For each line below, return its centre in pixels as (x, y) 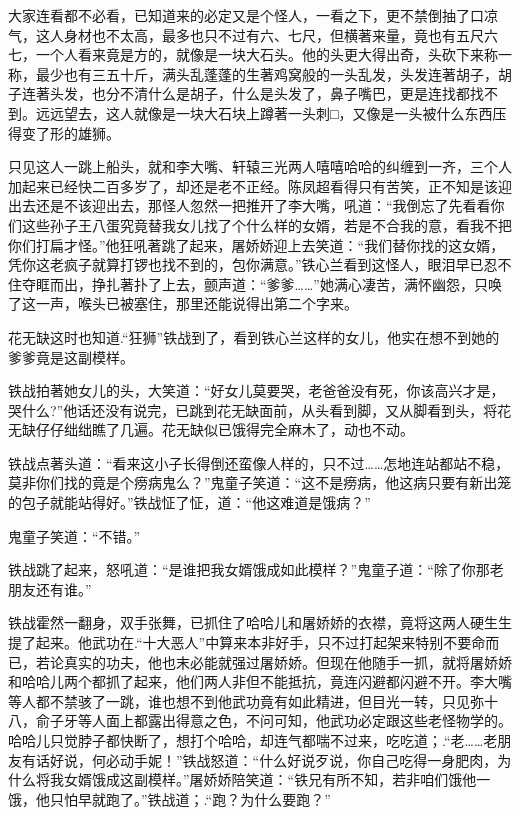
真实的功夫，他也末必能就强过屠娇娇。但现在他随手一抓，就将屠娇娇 (287, 661)
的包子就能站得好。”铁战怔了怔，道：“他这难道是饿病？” (189, 502)
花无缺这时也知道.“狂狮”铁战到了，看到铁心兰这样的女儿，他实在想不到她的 (254, 336)
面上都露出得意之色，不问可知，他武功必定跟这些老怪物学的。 (308, 720)
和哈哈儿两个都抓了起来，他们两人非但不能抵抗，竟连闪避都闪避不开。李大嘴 (260, 681)
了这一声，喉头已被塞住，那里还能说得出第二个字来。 (183, 303)
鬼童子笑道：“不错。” (74, 535)
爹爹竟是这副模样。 (71, 356)
